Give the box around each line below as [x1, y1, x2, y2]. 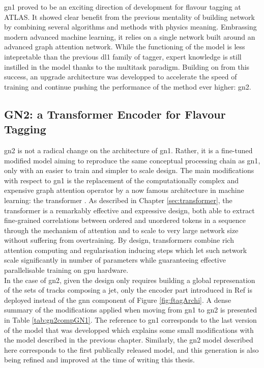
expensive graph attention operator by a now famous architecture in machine [4, 185, 244, 195]
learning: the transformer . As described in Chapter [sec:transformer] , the [4, 194, 232, 205]
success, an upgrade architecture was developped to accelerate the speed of [4, 71, 237, 82]
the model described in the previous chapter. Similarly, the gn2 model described [4, 334, 253, 345]
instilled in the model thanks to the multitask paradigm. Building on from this [4, 61, 250, 72]
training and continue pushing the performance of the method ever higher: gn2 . [4, 81, 251, 92]
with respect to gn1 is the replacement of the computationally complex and [4, 175, 239, 185]
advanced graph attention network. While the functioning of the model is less [4, 41, 245, 52]
